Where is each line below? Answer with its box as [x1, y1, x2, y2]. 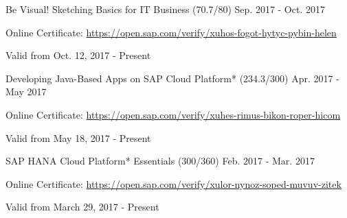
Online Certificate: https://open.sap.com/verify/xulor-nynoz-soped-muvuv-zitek [5, 176, 342, 191]
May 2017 [5, 84, 47, 99]
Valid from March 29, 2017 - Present [5, 199, 159, 214]
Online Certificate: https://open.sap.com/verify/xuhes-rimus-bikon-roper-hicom [5, 107, 341, 121]
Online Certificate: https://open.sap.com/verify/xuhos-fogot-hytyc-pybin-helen [5, 25, 337, 39]
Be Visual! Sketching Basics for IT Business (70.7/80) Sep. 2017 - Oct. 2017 [5, 2, 325, 16]
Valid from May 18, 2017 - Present [5, 130, 151, 145]
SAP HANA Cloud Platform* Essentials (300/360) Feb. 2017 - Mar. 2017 [5, 154, 315, 168]
